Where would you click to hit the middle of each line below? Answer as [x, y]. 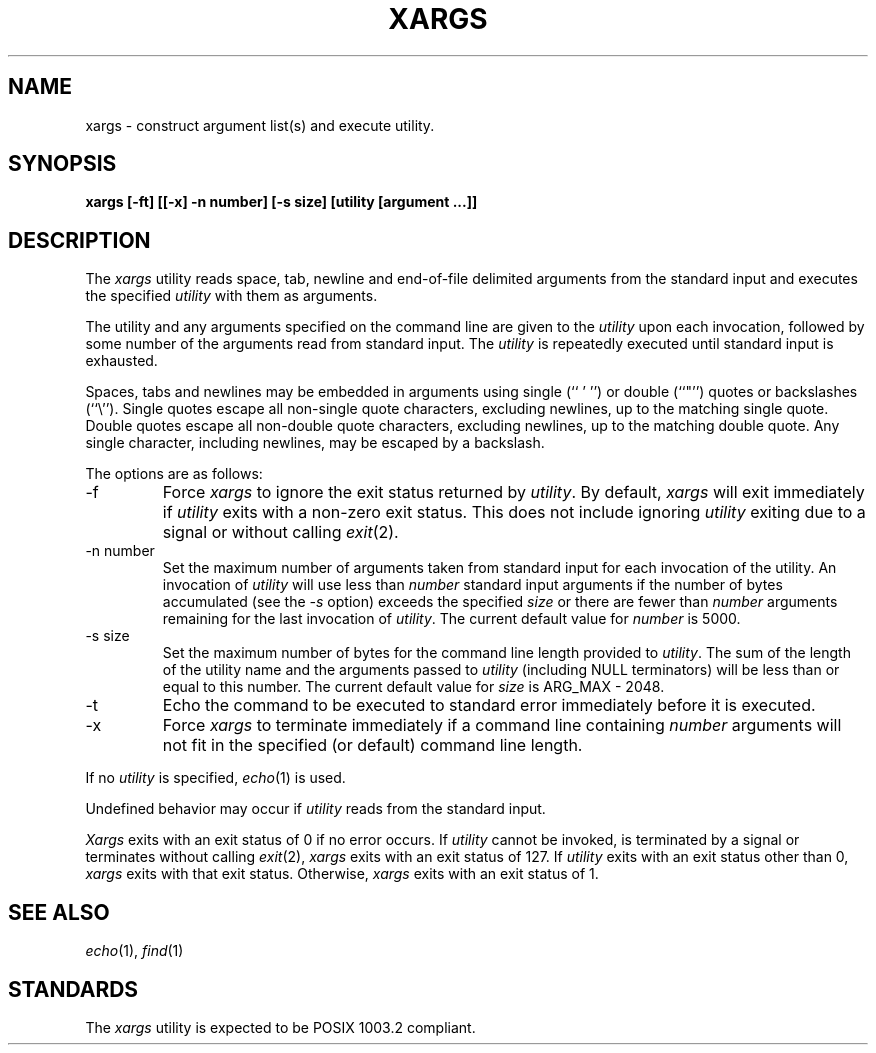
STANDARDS [73, 989]
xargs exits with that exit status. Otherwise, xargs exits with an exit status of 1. [342, 874]
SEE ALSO [59, 912]
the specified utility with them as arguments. [231, 296]
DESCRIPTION [79, 240]
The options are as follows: [174, 474]
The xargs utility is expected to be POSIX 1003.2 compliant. [280, 1027]
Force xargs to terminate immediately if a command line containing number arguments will [502, 725]
